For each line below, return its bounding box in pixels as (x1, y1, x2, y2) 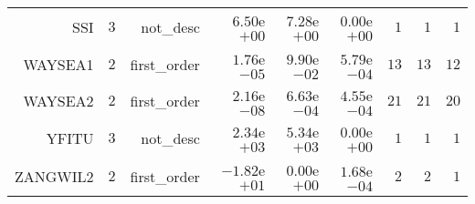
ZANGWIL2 (15, 165, 94, 187)
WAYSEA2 (23, 89, 94, 111)
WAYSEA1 (23, 53, 94, 75)
